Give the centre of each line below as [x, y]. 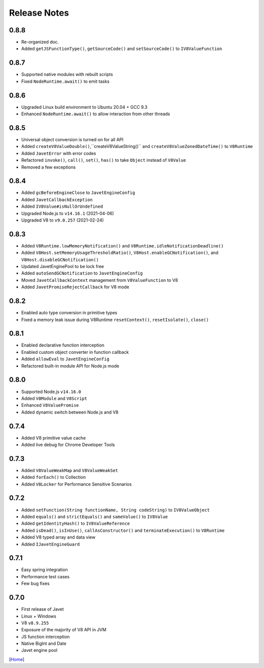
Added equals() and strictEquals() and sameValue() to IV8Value [95, 517]
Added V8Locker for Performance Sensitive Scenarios [77, 484]
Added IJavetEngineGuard [51, 544]
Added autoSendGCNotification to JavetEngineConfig [82, 273]
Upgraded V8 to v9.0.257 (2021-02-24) [63, 220]
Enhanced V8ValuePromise [50, 405]
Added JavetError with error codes [59, 153]
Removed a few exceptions [48, 167]
